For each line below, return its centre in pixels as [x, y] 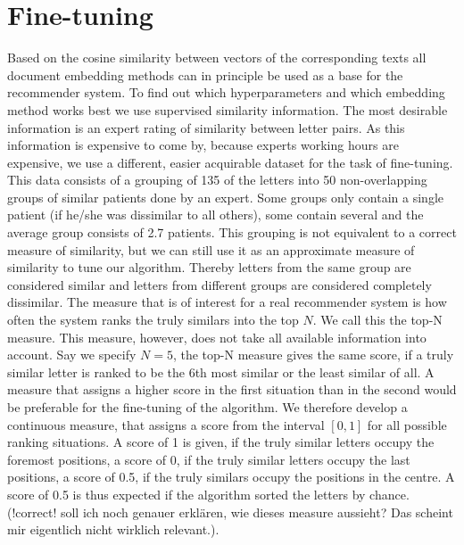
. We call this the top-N [377, 320]
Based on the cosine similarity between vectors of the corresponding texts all [217, 58]
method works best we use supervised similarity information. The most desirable [228, 109]
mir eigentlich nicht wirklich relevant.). [113, 529]
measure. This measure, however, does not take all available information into [217, 337]
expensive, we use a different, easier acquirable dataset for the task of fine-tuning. [230, 162]
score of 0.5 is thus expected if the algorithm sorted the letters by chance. [208, 494]
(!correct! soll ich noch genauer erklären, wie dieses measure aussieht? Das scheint [230, 512]
